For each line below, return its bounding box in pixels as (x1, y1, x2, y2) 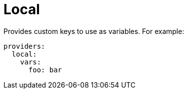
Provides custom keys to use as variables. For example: (3, 27, 185, 35)
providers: (3, 42, 46, 50)
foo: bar (28, 65, 62, 74)
